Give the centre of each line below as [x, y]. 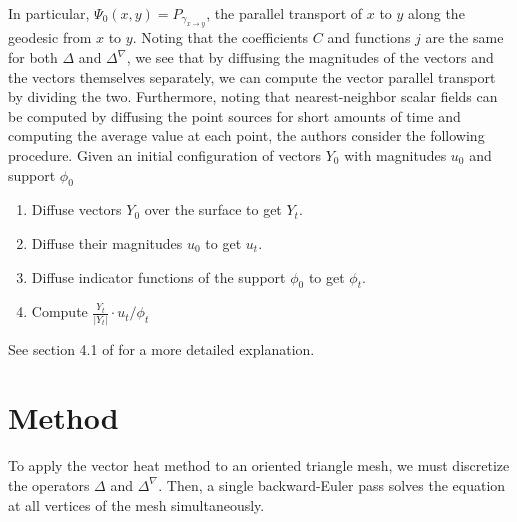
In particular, [49, 13]
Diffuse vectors [76, 209]
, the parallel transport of [284, 13]
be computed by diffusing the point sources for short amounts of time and [234, 115]
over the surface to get [213, 209]
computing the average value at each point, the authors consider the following [246, 135]
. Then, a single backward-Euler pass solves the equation [332, 484]
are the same [464, 37]
